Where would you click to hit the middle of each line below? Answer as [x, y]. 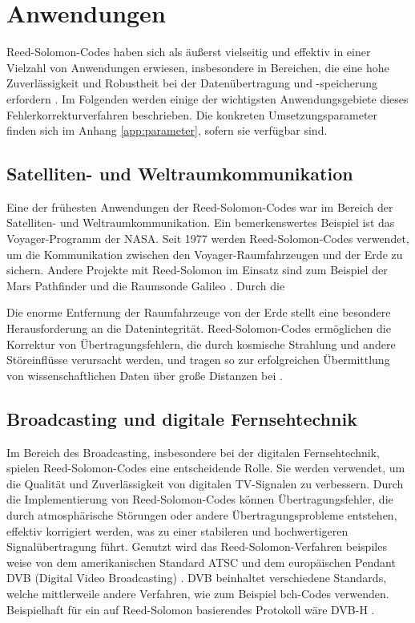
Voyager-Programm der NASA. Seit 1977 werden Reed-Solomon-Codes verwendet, [208, 239]
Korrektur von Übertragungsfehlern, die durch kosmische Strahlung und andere [201, 344]
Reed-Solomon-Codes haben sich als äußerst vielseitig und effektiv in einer [189, 52]
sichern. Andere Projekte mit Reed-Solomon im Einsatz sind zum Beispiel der [197, 270]
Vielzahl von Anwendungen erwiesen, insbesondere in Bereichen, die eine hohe [198, 67]
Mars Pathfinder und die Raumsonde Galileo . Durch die [146, 285]
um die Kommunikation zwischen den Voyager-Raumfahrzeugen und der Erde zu [205, 254]
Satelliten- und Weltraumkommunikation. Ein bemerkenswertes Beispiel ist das [201, 222]
